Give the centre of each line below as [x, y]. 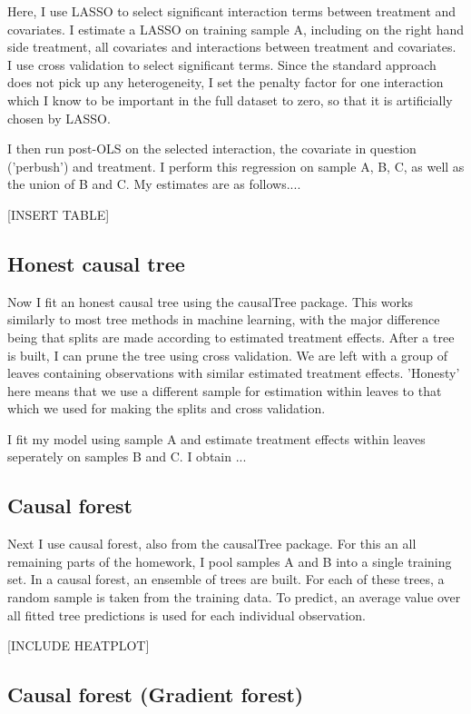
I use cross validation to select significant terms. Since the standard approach [222, 64]
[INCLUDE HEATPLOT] [78, 645]
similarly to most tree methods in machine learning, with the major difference [224, 319]
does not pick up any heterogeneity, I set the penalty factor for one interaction [226, 82]
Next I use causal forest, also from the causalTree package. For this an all [212, 544]
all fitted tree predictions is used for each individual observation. [186, 615]
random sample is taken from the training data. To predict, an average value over [234, 597]
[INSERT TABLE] [59, 214]
